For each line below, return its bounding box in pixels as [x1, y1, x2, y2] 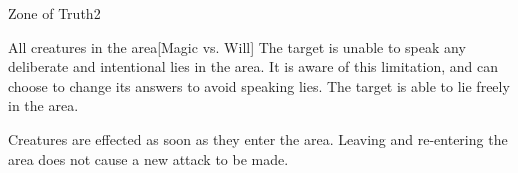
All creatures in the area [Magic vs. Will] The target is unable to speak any [8, 36, 466, 57]
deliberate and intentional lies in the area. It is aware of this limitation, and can [8, 56, 498, 77]
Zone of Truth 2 [8, 3, 101, 23]
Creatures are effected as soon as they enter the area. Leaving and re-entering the [8, 128, 508, 149]
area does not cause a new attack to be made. [8, 148, 289, 169]
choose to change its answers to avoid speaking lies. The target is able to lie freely [8, 75, 510, 96]
